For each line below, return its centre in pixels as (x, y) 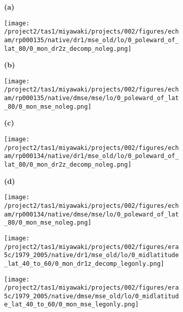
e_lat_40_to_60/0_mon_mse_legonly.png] (71, 305)
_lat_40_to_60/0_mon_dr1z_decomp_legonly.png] (84, 263)
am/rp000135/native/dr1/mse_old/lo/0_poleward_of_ (91, 40)
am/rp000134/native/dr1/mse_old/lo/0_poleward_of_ (91, 156)
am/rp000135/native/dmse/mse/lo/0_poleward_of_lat (91, 98)
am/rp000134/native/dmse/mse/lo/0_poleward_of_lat (91, 214)
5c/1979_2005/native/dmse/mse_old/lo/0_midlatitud (91, 296)
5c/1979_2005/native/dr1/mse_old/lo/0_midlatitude (91, 255)
